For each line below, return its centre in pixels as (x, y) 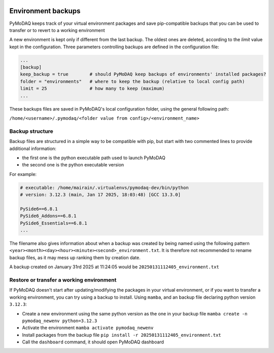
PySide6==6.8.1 (39, 209)
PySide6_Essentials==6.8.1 (54, 223)
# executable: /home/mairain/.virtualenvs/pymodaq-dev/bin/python (104, 187)
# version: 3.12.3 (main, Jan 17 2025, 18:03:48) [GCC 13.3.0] (100, 195)
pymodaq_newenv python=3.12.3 (60, 321)
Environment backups (45, 11)
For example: (23, 174)
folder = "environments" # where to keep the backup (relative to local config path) (132, 81)
